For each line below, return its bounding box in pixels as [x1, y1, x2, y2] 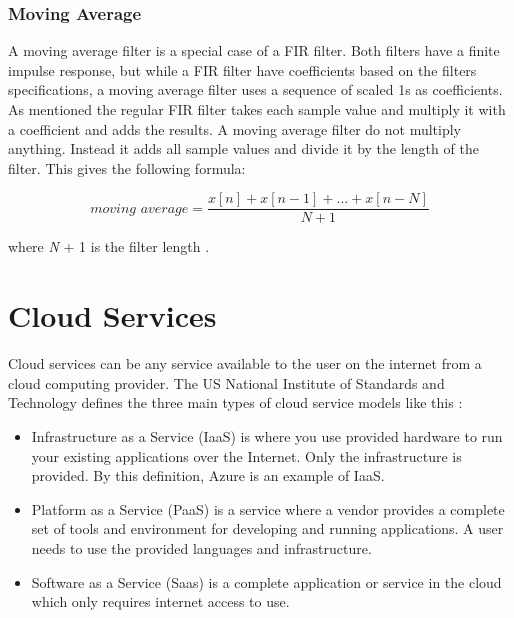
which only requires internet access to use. [31, 591, 290, 612]
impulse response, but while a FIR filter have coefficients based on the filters [8, 59, 477, 80]
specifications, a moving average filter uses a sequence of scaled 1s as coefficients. [8, 79, 503, 100]
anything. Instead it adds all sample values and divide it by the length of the [8, 138, 479, 159]
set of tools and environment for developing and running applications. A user [31, 518, 504, 539]
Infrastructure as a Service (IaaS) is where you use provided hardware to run [31, 425, 503, 446]
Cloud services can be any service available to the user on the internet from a [8, 353, 482, 374]
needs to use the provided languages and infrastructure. [31, 537, 372, 558]
